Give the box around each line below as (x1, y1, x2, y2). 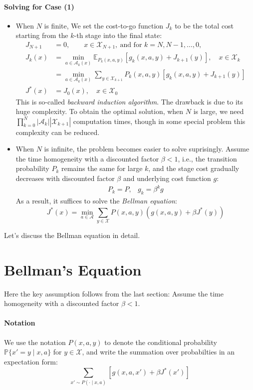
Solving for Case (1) (4, 1, 74, 11)
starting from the (15, 30, 68, 40)
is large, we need (193, 106, 244, 116)
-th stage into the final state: (74, 30, 162, 40)
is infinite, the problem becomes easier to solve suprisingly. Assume (44, 143, 250, 154)
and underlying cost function (123, 173, 211, 183)
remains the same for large (61, 163, 143, 173)
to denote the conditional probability (104, 336, 217, 347)
